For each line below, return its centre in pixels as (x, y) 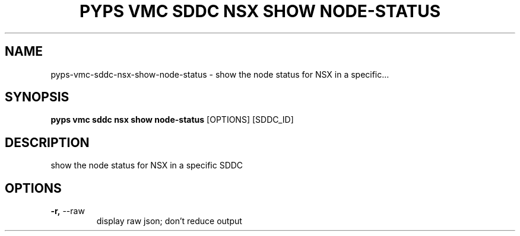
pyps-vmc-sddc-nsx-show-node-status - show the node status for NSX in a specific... (220, 74)
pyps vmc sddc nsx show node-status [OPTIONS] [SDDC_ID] (172, 120)
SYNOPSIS (37, 97)
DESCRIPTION (47, 142)
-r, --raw (68, 211)
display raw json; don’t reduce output (169, 221)
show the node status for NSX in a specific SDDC (147, 165)
